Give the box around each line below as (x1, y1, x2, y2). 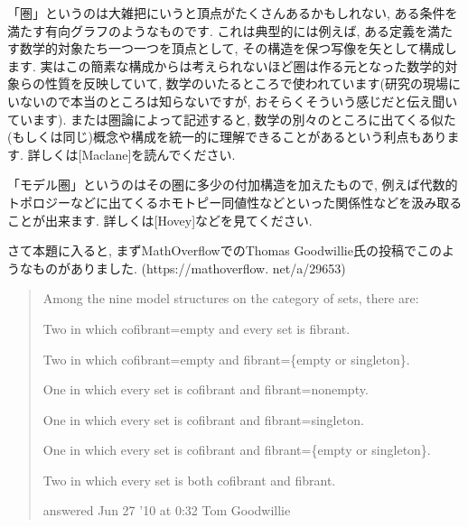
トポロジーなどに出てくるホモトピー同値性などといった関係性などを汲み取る (7, 192, 463, 211)
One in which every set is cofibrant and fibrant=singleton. (42, 410, 364, 429)
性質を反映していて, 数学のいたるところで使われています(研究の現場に (44, 74, 462, 93)
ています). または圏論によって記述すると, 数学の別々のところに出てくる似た (7, 109, 456, 128)
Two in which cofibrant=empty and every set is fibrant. (42, 319, 351, 337)
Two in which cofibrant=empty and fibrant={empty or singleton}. (42, 349, 410, 368)
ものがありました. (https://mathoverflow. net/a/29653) (32, 258, 346, 277)
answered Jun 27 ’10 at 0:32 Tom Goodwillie (42, 501, 291, 520)
